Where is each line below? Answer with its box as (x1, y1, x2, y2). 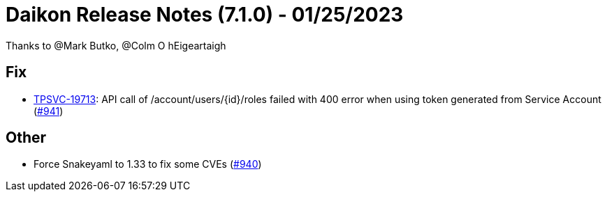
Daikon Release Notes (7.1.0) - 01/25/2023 (6, 3, 404, 26)
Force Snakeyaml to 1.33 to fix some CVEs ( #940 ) (34, 158, 262, 171)
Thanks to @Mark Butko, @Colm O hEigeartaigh (6, 39, 226, 52)
